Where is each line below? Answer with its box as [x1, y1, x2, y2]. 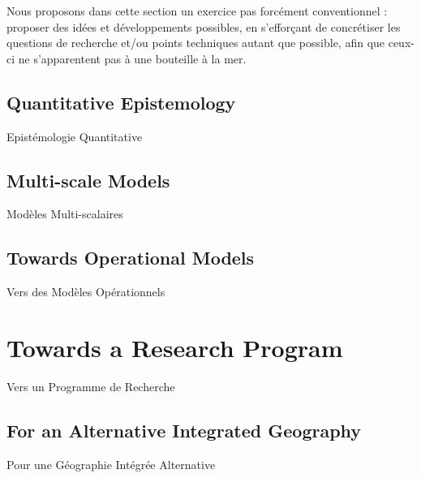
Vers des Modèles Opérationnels [6, 283, 165, 300]
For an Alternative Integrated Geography [6, 417, 362, 442]
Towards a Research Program [6, 330, 343, 364]
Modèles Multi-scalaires [6, 205, 123, 222]
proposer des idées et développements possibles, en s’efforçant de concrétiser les [6, 18, 401, 35]
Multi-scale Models [6, 167, 170, 192]
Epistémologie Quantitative [6, 127, 143, 144]
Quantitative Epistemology [6, 89, 236, 114]
